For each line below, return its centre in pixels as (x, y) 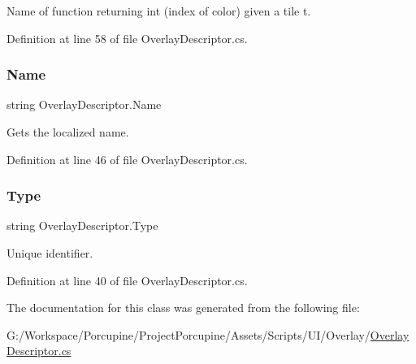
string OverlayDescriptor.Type (82, 225)
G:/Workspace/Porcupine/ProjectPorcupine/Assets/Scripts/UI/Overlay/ (188, 334)
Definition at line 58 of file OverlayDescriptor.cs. (127, 38)
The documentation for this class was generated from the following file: (183, 308)
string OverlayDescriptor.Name (84, 104)
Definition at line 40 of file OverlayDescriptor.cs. (127, 280)
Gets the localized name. (68, 132)
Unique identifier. (50, 253)
